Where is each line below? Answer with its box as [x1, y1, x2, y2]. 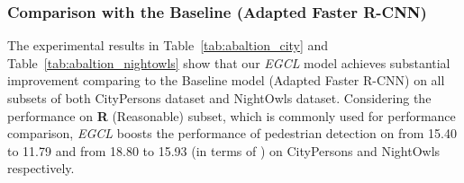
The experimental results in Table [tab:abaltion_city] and [7, 36, 329, 55]
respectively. [7, 159, 75, 178]
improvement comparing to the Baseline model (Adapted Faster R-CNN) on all [7, 71, 445, 90]
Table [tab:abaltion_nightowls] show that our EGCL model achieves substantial [7, 53, 450, 72]
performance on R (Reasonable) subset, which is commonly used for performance [7, 106, 456, 125]
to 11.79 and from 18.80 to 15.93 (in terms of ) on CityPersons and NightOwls [7, 141, 441, 160]
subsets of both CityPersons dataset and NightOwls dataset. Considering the [7, 89, 432, 107]
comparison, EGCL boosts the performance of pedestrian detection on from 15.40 [7, 124, 457, 143]
